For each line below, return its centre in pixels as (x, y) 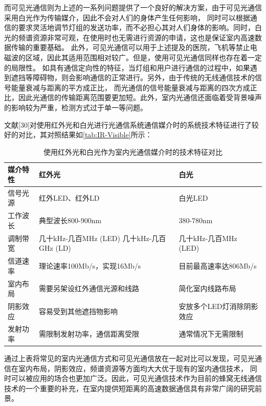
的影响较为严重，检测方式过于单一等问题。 (76, 107)
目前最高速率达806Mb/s (218, 265)
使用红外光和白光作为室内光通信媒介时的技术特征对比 (133, 151)
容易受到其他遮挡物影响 (79, 311)
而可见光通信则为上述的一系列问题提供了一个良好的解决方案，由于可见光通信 (133, 7)
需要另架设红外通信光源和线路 (89, 288)
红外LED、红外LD (69, 197)
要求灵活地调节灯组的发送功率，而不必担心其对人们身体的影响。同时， (136, 27)
